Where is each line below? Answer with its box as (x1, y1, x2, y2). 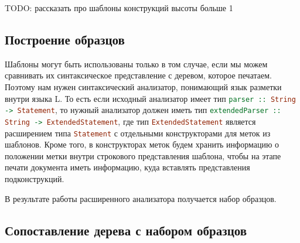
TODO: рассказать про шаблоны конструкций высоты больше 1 (5, 2, 233, 13)
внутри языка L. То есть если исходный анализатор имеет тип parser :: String (5, 92, 296, 104)
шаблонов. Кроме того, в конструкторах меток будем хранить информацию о (5, 138, 279, 150)
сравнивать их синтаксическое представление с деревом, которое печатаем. (5, 69, 272, 81)
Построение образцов (5, 30, 125, 48)
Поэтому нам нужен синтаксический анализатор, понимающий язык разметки (5, 80, 282, 93)
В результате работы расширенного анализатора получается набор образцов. (5, 192, 277, 204)
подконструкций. (5, 172, 64, 184)
